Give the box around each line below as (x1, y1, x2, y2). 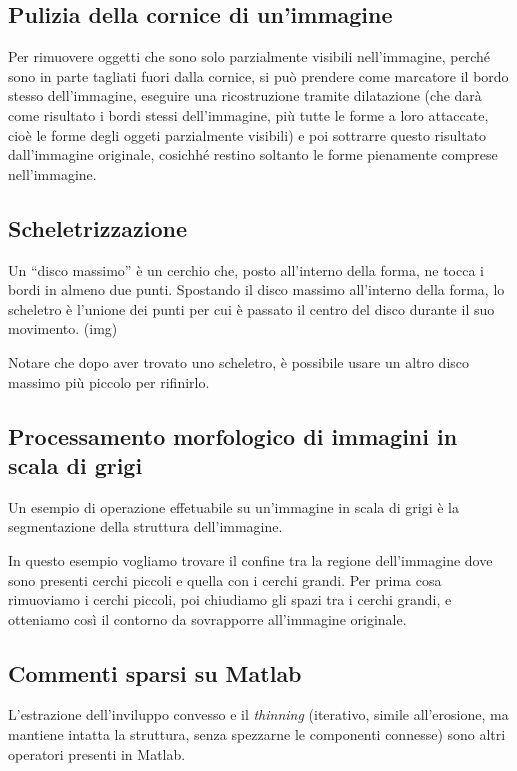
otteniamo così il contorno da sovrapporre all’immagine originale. (8, 608, 407, 629)
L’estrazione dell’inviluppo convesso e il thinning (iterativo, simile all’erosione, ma (8, 704, 509, 725)
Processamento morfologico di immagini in (8, 420, 458, 451)
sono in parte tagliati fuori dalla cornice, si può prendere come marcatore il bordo (8, 65, 509, 86)
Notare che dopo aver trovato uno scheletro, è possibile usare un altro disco (8, 351, 470, 372)
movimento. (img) (8, 318, 118, 339)
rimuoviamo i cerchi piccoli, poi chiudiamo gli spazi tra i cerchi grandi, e (8, 589, 452, 610)
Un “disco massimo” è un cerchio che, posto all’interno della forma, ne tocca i (8, 259, 484, 280)
